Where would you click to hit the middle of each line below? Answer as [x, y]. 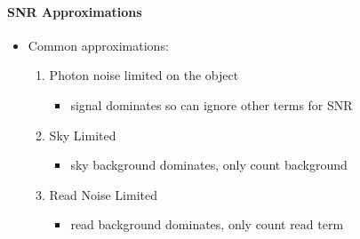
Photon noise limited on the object [144, 75]
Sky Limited [83, 135]
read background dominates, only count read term [207, 224]
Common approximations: [98, 45]
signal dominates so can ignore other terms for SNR [212, 104]
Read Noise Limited [103, 194]
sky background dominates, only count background [209, 165]
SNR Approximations [75, 11]
